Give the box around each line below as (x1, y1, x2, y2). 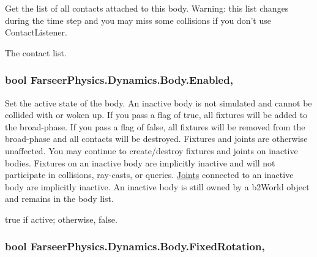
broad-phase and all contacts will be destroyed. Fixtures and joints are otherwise (5, 132, 308, 145)
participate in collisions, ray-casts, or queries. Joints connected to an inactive (5, 168, 294, 181)
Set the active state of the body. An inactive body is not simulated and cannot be (5, 96, 312, 109)
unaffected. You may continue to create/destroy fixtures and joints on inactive (5, 144, 298, 157)
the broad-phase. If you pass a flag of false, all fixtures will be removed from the (5, 120, 305, 133)
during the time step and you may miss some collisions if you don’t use (5, 13, 271, 26)
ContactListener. (5, 26, 67, 39)
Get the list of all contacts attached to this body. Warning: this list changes (5, 2, 289, 14)
